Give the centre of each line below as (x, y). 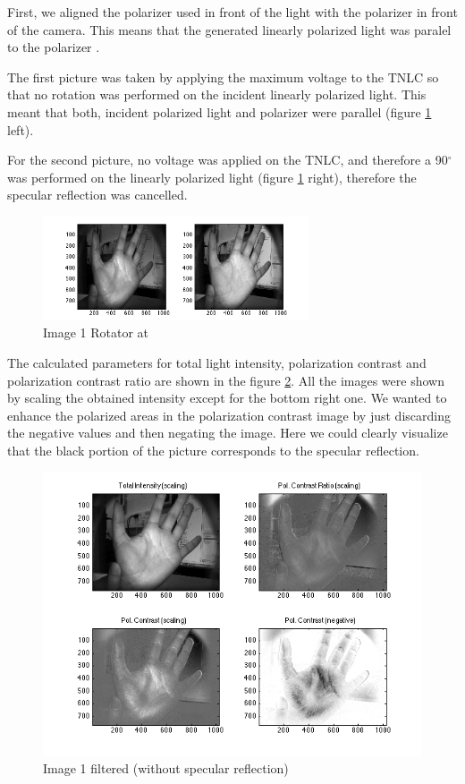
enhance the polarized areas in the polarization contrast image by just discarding (229, 415)
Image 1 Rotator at (96, 332)
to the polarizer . (54, 47)
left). (21, 129)
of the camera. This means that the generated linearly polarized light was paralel (229, 29)
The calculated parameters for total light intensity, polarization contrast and (217, 363)
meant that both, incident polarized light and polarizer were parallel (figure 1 (220, 111)
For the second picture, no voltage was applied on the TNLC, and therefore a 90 (228, 160)
